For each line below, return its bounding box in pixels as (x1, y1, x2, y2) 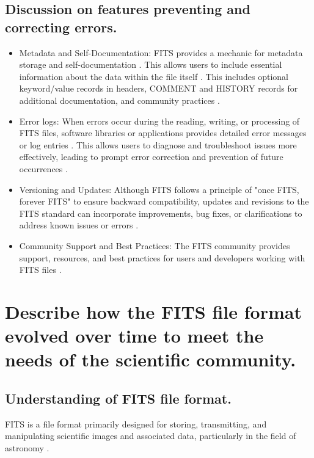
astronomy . (5, 441, 49, 454)
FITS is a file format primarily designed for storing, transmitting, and (5, 417, 267, 430)
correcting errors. (5, 17, 117, 36)
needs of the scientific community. (5, 347, 296, 372)
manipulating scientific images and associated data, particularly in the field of (5, 429, 296, 442)
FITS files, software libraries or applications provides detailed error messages (19, 126, 307, 139)
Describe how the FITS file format (5, 299, 302, 324)
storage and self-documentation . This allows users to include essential (19, 58, 282, 71)
